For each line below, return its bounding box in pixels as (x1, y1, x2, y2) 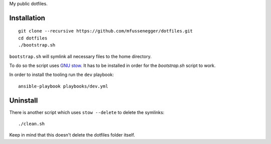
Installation (9, 13, 45, 22)
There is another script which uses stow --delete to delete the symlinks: (9, 109, 165, 115)
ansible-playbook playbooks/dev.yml (18, 83, 108, 89)
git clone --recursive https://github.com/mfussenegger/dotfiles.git (18, 28, 193, 34)
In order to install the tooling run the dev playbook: (9, 71, 114, 77)
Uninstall (9, 96, 38, 104)
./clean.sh (18, 121, 45, 127)
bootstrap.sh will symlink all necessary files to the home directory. (9, 53, 152, 59)
